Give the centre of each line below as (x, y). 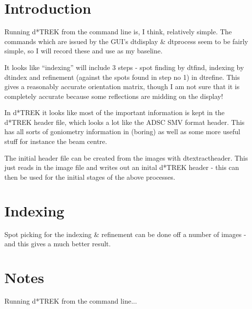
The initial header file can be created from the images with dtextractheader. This (126, 157)
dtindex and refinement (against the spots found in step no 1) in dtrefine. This (122, 77)
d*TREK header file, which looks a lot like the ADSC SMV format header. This (125, 122)
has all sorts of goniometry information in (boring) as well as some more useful (122, 131)
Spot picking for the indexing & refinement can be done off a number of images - (125, 234)
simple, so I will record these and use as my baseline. (84, 51)
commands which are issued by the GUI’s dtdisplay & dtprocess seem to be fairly (126, 41)
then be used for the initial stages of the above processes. (90, 177)
